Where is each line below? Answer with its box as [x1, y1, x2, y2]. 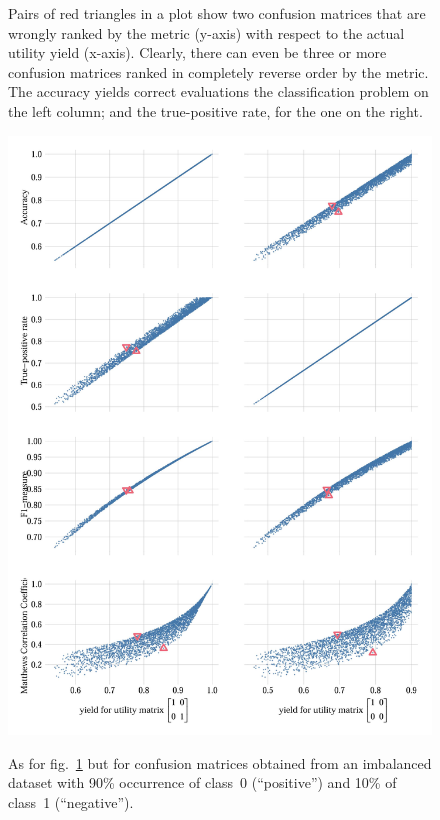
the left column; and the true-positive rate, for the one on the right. [8, 100, 423, 121]
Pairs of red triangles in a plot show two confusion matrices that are [8, 3, 426, 23]
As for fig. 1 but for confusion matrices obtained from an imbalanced [8, 752, 432, 773]
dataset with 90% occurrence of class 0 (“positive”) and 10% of [8, 772, 397, 793]
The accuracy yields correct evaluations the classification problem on [8, 81, 429, 102]
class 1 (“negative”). [8, 792, 134, 813]
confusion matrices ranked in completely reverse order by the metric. [8, 61, 429, 82]
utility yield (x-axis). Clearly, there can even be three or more [8, 42, 387, 63]
